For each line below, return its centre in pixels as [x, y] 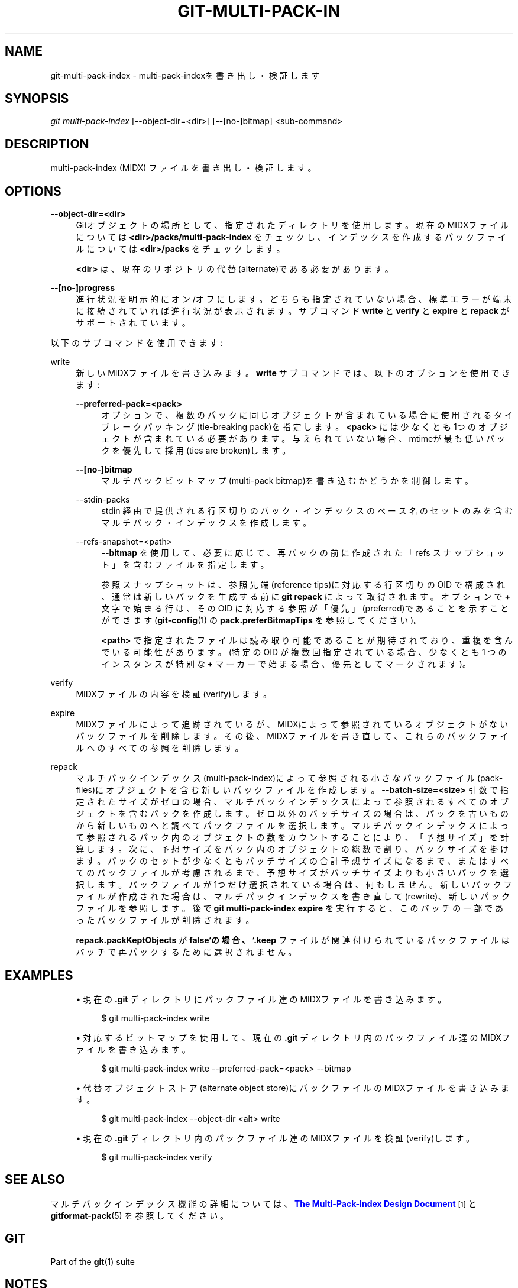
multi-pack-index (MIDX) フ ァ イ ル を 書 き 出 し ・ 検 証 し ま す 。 [183, 168]
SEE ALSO [35, 1180]
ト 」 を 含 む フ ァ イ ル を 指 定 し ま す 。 [185, 565]
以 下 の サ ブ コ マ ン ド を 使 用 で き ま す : [137, 343]
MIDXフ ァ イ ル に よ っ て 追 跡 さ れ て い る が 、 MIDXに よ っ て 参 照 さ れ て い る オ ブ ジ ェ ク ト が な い [292, 724]
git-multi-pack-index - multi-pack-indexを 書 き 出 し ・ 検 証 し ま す [185, 75]
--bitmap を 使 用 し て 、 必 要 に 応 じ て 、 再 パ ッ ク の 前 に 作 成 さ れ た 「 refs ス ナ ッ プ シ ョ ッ [303, 553]
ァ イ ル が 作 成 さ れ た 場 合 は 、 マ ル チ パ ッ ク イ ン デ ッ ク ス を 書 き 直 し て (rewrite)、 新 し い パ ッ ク [293, 897]
